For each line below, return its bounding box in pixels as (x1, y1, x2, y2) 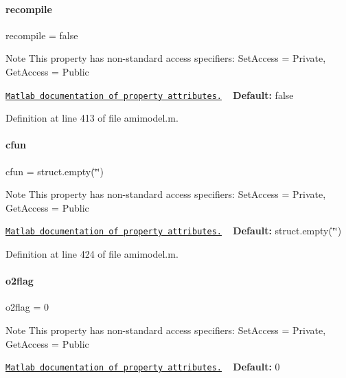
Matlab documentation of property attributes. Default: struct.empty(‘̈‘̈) (5, 223, 342, 238)
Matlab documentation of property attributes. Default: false (5, 87, 294, 102)
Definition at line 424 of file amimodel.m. (5, 247, 178, 261)
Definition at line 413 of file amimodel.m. (5, 111, 178, 125)
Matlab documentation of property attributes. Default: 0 (5, 359, 280, 374)
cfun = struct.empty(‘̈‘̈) (5, 164, 104, 178)
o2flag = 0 (5, 300, 49, 314)
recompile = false (5, 27, 78, 42)
